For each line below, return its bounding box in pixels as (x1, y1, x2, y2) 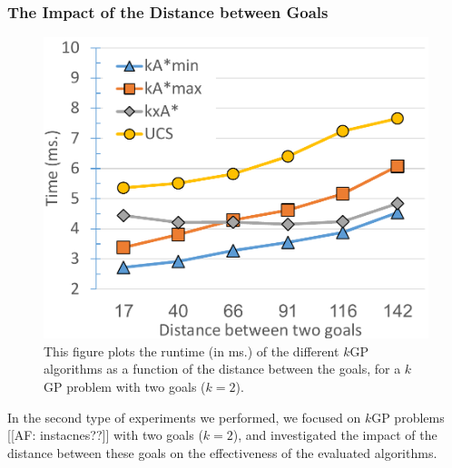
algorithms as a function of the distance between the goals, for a (44, 359, 401, 378)
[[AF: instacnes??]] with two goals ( (7, 425, 203, 444)
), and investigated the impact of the (232, 425, 437, 444)
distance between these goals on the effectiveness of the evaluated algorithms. (7, 443, 437, 462)
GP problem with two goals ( (44, 377, 206, 396)
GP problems (371, 407, 445, 426)
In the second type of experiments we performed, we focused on (7, 407, 361, 426)
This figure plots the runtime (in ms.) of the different (44, 341, 339, 360)
